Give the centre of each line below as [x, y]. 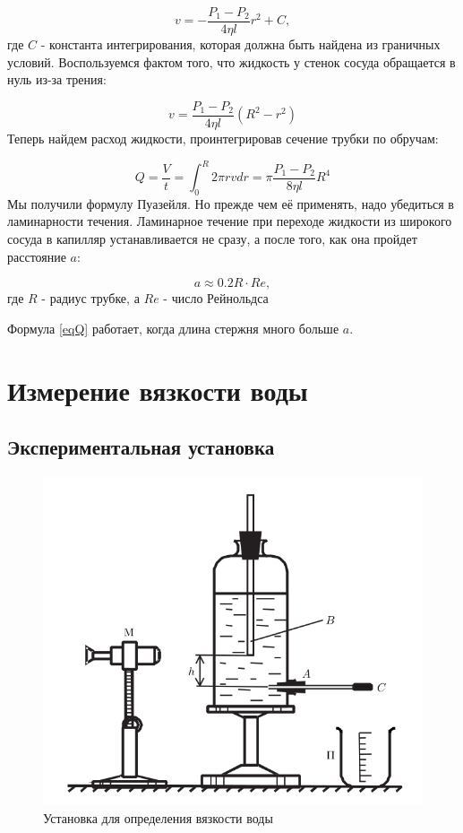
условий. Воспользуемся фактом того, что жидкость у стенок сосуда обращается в [231, 61]
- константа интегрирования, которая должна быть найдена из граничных [240, 44]
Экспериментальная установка [141, 447]
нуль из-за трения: [57, 79]
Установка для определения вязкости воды [158, 817]
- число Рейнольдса [216, 298]
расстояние [37, 256]
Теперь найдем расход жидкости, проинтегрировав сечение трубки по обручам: [223, 138]
